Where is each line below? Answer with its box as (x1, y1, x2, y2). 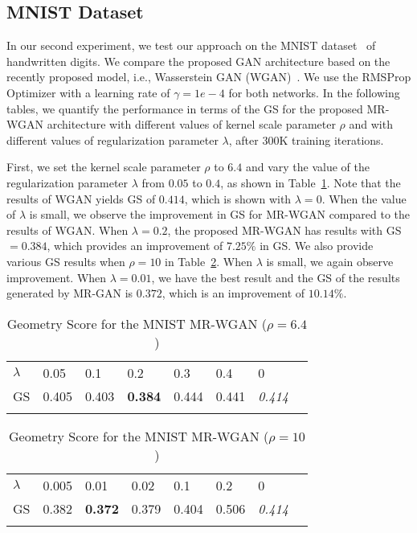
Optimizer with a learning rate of (6, 84, 170, 100)
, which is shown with (184, 190, 292, 207)
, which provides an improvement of (47, 237, 223, 254)
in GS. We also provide (260, 237, 374, 254)
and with (349, 116, 393, 133)
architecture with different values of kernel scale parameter (47, 116, 336, 133)
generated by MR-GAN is (6, 285, 133, 301)
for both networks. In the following (228, 84, 400, 100)
